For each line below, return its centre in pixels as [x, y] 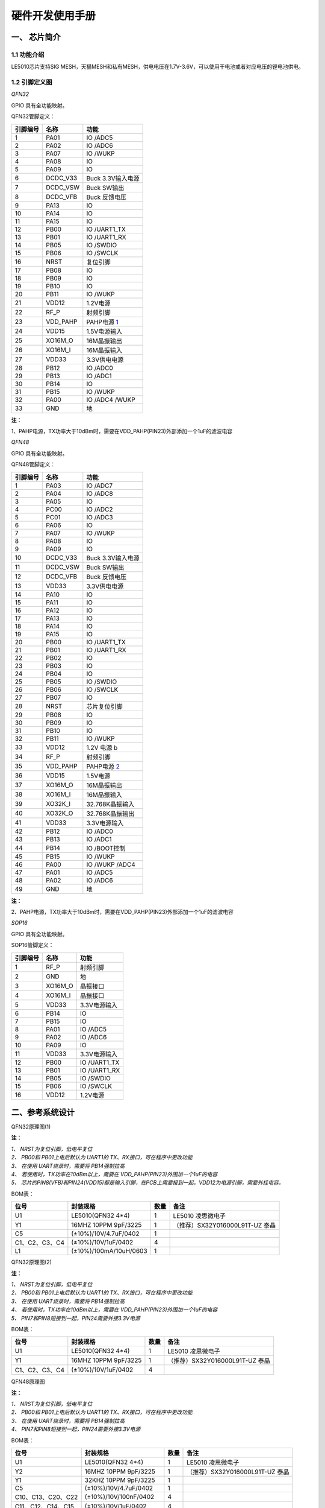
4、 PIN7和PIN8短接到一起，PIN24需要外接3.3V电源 [76, 1429]
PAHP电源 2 [103, 766]
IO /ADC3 [100, 517]
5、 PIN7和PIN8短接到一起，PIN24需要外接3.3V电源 [76, 1318]
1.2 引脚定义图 [32, 83]
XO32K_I [58, 803]
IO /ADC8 [100, 493]
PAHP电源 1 [102, 322]
